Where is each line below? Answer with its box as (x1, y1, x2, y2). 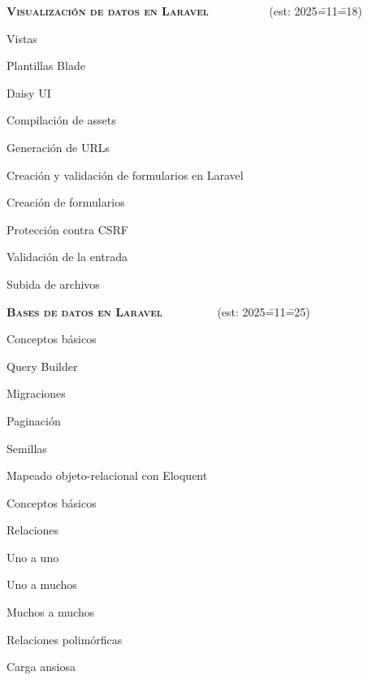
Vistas (6, 29, 37, 46)
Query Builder (6, 357, 78, 374)
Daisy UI (6, 84, 51, 101)
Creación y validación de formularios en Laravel (6, 166, 244, 183)
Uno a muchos (6, 576, 77, 593)
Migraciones (6, 385, 66, 402)
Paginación (6, 412, 61, 429)
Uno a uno (6, 548, 59, 565)
